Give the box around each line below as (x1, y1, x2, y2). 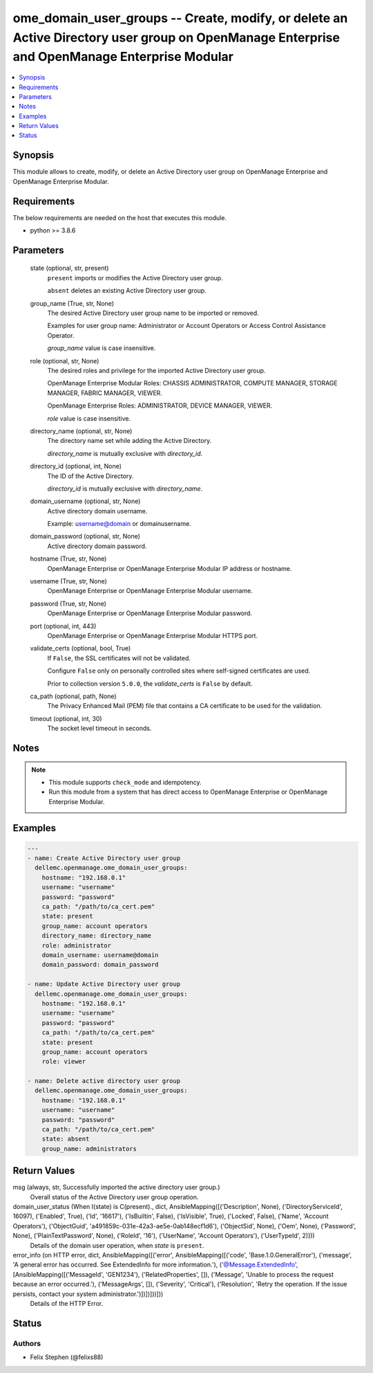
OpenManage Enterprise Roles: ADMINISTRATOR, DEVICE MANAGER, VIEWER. (47, 401, 273, 410)
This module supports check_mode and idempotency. (48, 778, 202, 786)
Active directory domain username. (47, 507, 148, 515)
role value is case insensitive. (47, 414, 131, 422)
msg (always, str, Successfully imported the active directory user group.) (12, 1183, 220, 1192)
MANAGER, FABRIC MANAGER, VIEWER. (47, 388, 162, 397)
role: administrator (41, 941, 112, 949)
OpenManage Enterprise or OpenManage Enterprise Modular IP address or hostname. (47, 564, 292, 572)
